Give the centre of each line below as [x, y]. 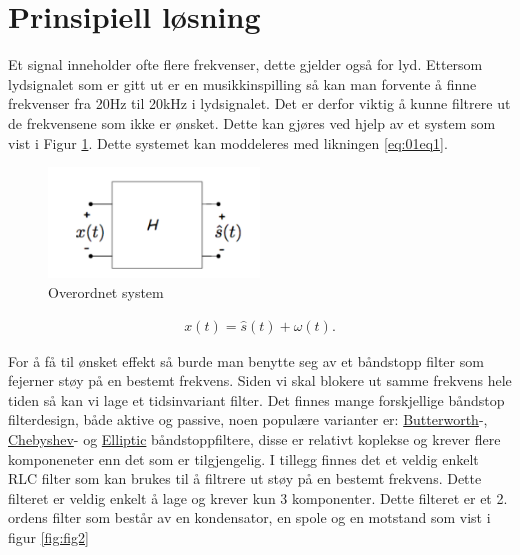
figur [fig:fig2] [48, 536]
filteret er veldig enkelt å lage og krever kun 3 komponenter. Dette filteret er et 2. [258, 497]
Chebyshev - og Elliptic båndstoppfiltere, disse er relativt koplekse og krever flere [254, 438]
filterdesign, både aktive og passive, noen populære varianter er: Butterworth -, [248, 419]
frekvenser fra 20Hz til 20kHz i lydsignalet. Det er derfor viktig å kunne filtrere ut [259, 103]
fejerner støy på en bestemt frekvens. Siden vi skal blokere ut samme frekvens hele [260, 380]
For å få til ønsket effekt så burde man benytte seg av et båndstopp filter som [246, 360]
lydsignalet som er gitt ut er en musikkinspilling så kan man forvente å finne [242, 83]
